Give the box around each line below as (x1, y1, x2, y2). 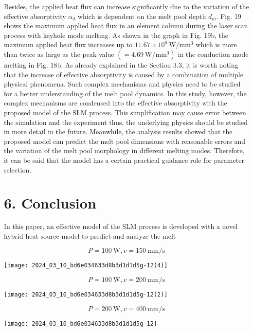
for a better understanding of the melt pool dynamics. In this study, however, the (4, 88, 247, 98)
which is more (196, 39, 237, 50)
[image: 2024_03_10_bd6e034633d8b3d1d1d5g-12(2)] (4, 291, 168, 298)
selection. (4, 164, 32, 174)
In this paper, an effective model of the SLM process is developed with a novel (4, 221, 238, 231)
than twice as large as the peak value (4, 49, 114, 59)
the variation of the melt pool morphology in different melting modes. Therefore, (4, 145, 245, 156)
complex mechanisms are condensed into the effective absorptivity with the (4, 98, 227, 108)
